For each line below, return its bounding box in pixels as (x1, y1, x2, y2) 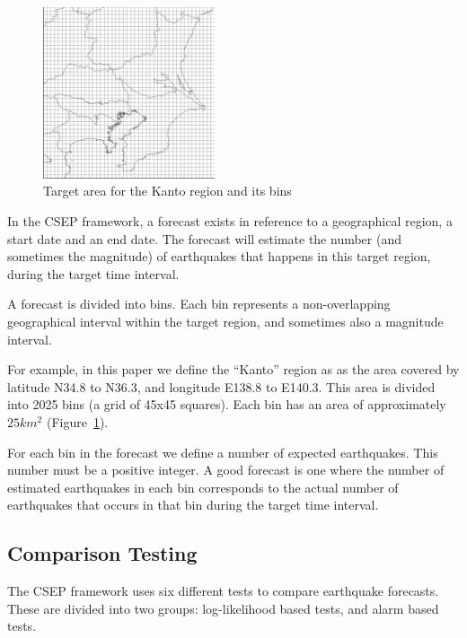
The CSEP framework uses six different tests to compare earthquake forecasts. (7, 581, 439, 600)
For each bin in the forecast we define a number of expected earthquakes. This (7, 442, 438, 461)
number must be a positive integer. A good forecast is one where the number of (7, 460, 445, 479)
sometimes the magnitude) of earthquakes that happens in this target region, (7, 247, 431, 266)
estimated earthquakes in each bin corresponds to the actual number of (7, 477, 399, 496)
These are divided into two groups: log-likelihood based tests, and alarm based (7, 599, 439, 617)
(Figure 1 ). (46, 412, 109, 431)
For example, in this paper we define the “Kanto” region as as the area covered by (7, 360, 460, 379)
